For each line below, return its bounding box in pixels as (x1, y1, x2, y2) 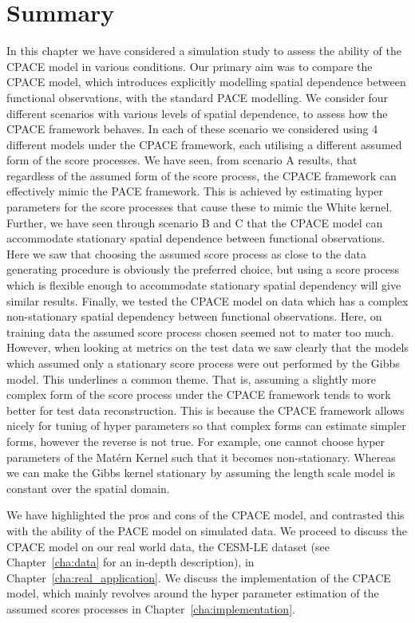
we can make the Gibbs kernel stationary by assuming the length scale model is (6, 464, 396, 481)
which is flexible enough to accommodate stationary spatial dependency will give (6, 277, 401, 294)
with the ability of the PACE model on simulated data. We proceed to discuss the (6, 522, 408, 538)
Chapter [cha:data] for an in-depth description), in (6, 554, 255, 570)
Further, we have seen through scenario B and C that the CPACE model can (6, 214, 383, 231)
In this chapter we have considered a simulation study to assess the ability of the (6, 42, 401, 59)
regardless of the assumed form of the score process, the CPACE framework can (6, 167, 397, 183)
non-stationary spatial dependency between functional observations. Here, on (6, 308, 382, 325)
